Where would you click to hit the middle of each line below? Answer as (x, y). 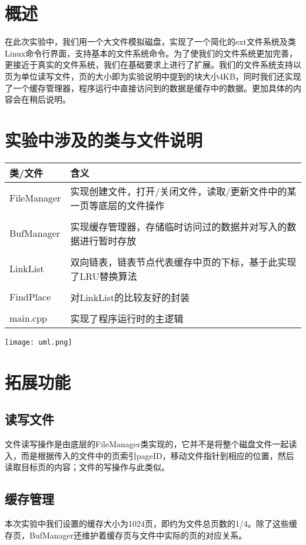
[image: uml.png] (39, 342)
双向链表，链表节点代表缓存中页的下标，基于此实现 (183, 262)
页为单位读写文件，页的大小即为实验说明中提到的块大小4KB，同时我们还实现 (153, 76)
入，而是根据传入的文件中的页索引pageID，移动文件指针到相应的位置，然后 (149, 455)
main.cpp (29, 318)
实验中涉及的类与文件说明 (104, 139)
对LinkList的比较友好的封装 (130, 297)
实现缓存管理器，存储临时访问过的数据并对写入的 (179, 226)
